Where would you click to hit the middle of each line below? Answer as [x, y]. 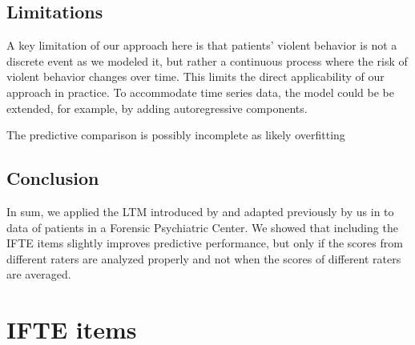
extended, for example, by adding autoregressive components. [157, 108]
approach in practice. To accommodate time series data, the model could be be [201, 92]
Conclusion [53, 178]
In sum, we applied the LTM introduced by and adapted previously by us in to [200, 211]
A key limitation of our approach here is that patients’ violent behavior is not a [202, 45]
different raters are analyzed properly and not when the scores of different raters [204, 258]
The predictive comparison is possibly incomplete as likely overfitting [176, 135]
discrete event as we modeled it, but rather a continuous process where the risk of [207, 60]
